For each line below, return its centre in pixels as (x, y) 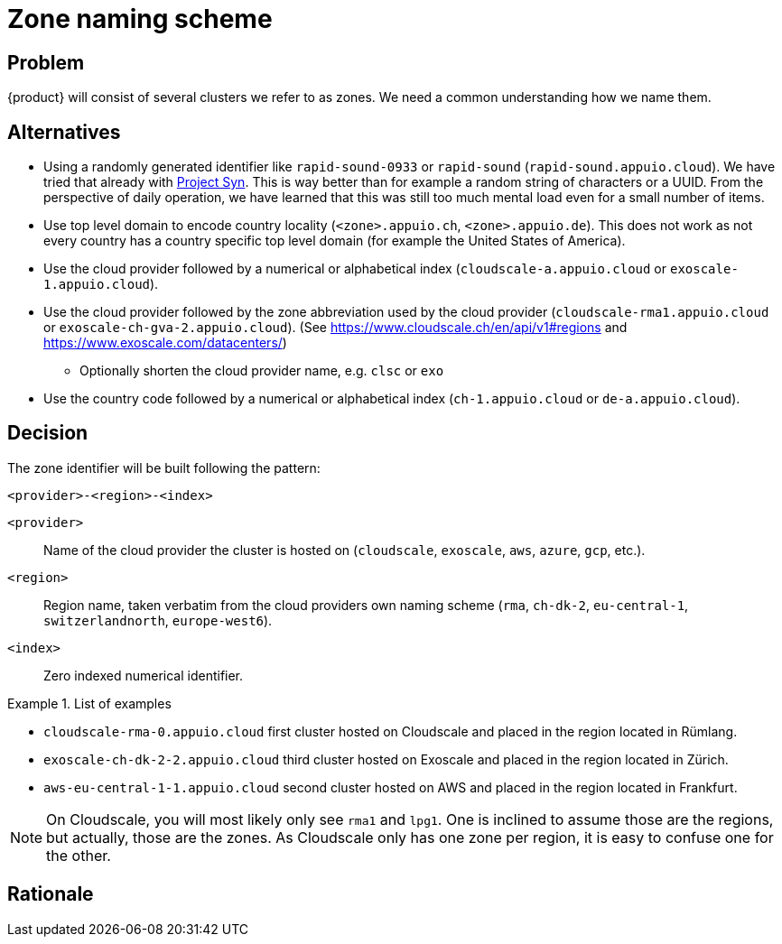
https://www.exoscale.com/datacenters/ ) (165, 343)
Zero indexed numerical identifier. (144, 675)
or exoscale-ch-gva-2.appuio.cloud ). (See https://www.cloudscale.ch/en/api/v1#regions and (335, 328)
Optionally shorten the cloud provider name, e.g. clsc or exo (262, 371)
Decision (48, 433)
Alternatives (64, 132)
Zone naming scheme (140, 19)
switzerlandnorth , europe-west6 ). (158, 620)
